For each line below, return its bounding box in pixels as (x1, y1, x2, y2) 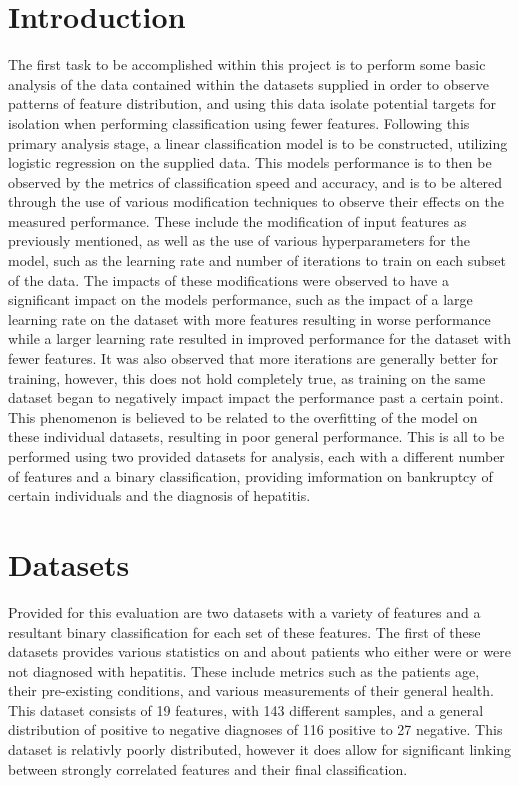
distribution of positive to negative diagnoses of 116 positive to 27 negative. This (8, 719, 503, 740)
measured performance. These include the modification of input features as (8, 210, 467, 231)
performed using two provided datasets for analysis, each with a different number (8, 446, 505, 466)
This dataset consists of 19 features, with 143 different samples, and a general (8, 699, 484, 720)
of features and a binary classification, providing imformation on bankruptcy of (8, 465, 493, 486)
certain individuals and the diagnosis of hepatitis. (8, 485, 311, 506)
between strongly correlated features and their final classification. (8, 758, 408, 779)
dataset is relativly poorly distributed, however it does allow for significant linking (8, 739, 512, 760)
